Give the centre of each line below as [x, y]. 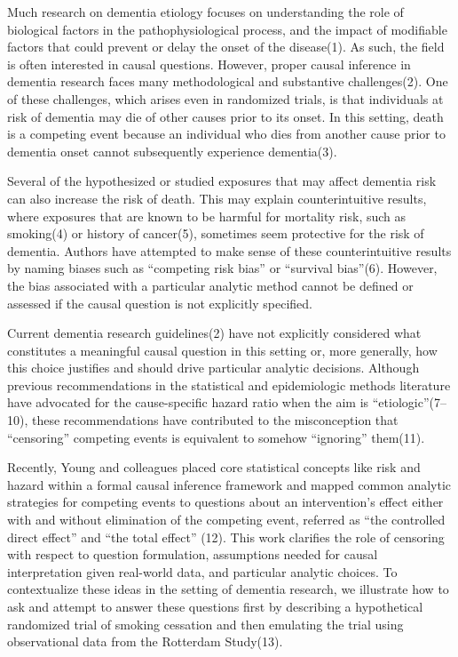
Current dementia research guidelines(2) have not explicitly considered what [214, 333]
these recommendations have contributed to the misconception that [215, 420]
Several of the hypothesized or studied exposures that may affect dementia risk [222, 181]
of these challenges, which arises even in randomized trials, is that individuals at [225, 98]
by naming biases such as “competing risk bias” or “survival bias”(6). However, [222, 268]
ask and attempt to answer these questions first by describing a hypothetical [215, 606]
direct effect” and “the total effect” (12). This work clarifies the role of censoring [226, 537]
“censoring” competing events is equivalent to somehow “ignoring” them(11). [216, 437]
